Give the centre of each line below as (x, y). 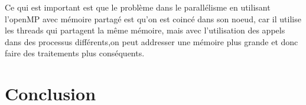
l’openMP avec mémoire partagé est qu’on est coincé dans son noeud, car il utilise (153, 18)
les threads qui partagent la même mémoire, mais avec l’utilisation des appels (145, 30)
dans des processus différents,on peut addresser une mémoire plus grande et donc (152, 41)
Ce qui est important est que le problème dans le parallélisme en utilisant (138, 7)
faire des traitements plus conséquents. (75, 53)
